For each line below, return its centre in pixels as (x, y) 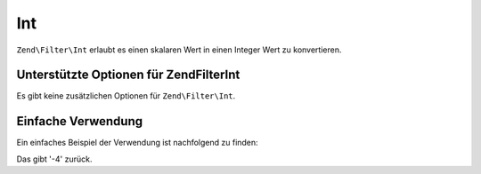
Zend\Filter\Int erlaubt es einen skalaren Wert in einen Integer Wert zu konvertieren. (179, 50)
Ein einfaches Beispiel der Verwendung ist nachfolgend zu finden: (137, 143)
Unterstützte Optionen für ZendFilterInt (128, 75)
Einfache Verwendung (80, 121)
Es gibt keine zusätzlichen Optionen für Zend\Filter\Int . (126, 96)
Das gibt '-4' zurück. (54, 159)
